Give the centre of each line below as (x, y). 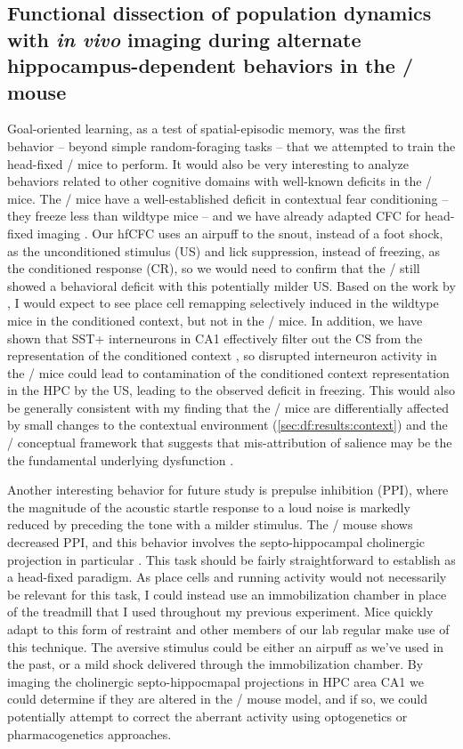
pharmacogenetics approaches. (89, 733)
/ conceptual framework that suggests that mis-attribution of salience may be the (230, 443)
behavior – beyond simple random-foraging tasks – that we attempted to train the (231, 145)
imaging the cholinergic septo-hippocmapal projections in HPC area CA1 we (215, 681)
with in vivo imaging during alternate (184, 39)
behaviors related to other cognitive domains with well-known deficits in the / (220, 181)
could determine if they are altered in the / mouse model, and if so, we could (217, 699)
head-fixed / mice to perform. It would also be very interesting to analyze (208, 163)
